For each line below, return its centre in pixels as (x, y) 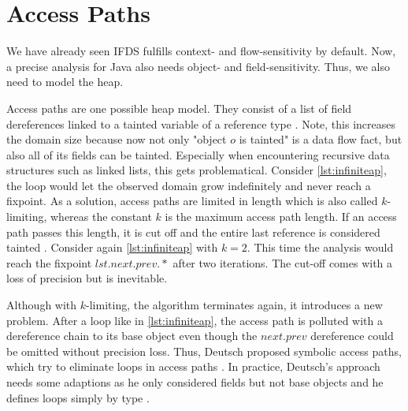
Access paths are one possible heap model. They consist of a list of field (179, 108)
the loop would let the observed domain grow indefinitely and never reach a (189, 185)
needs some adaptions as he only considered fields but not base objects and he (195, 382)
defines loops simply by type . (78, 397)
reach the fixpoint (49, 262)
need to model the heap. (65, 82)
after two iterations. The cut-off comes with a (283, 262)
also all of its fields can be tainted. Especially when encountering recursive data (198, 154)
